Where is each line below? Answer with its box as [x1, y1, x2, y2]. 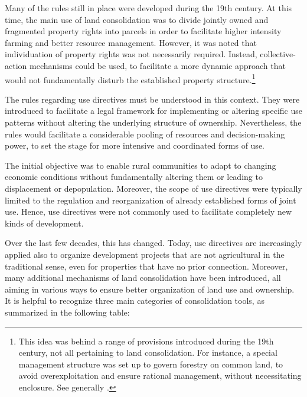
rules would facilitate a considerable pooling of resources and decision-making [5, 127, 285, 140]
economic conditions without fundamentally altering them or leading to [5, 170, 263, 183]
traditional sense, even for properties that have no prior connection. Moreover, [5, 260, 288, 272]
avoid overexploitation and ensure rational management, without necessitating [18, 369, 302, 382]
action [5, 59, 27, 71]
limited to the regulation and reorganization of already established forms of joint [5, 193, 296, 206]
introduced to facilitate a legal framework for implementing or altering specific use [5, 104, 302, 117]
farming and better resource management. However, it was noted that [5, 36, 257, 48]
